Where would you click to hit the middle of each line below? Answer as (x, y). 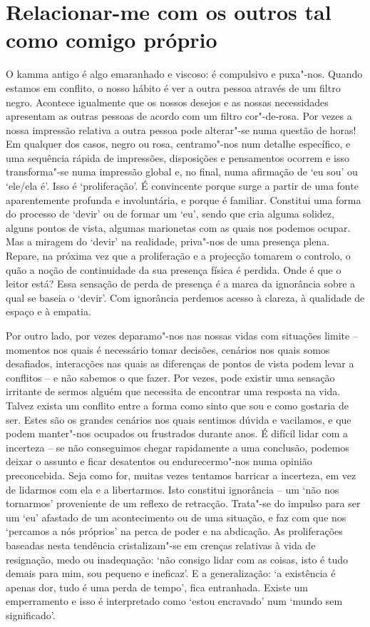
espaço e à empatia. (48, 311)
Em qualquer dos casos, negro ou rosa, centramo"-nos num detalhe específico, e (178, 144)
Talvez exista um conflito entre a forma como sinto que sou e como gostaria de (178, 405)
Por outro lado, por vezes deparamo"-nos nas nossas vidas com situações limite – (182, 335)
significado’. (31, 615)
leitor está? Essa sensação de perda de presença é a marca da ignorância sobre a (181, 284)
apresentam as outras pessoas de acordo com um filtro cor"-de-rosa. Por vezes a (179, 116)
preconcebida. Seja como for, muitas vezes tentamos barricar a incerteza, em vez (181, 475)
